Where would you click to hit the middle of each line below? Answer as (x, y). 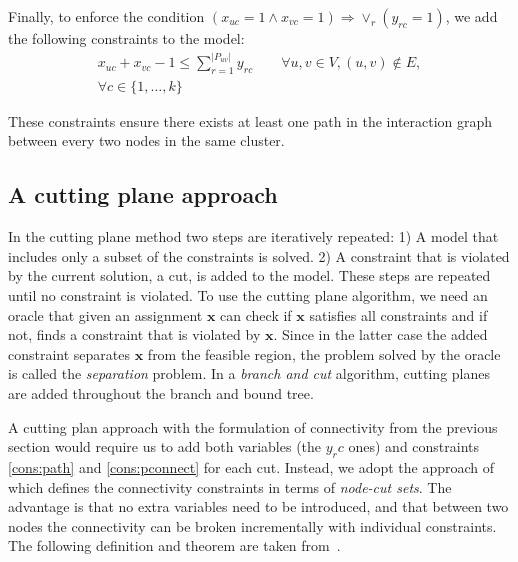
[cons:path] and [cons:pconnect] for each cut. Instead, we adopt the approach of (251, 467)
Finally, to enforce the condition (106, 16)
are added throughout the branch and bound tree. (161, 393)
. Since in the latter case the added (380, 334)
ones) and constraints (414, 446)
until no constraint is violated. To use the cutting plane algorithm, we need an (248, 295)
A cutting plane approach (143, 194)
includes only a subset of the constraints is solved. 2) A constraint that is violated (259, 255)
